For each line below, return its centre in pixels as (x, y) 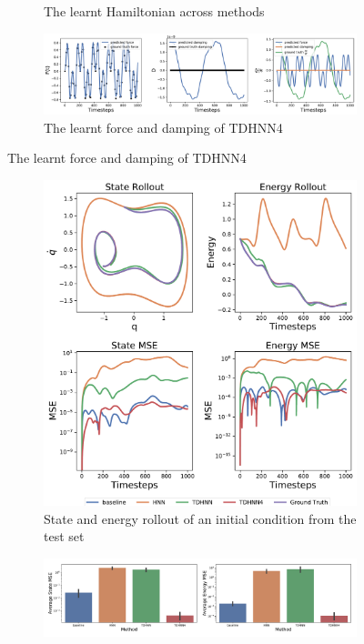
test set (64, 536)
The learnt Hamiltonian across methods (154, 11)
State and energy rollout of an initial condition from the (200, 518)
